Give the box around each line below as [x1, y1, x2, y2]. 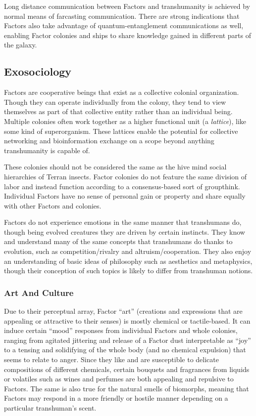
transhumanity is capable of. [4, 145, 90, 155]
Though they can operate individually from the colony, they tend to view [4, 96, 226, 107]
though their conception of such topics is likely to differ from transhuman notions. [4, 265, 253, 276]
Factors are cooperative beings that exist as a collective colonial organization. [4, 87, 239, 97]
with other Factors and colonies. [4, 200, 102, 210]
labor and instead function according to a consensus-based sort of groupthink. [4, 181, 240, 191]
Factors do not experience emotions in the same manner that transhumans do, [4, 217, 242, 227]
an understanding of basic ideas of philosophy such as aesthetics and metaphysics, [4, 255, 253, 266]
